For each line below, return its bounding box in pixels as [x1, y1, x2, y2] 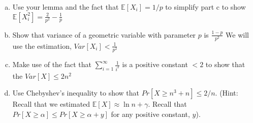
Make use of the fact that [12, 59, 92, 70]
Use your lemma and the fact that [12, 2, 119, 12]
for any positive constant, [111, 109, 190, 119]
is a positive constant [122, 59, 188, 70]
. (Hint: [215, 87, 238, 98]
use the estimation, [12, 40, 72, 51]
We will [226, 29, 249, 40]
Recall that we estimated [12, 99, 90, 109]
